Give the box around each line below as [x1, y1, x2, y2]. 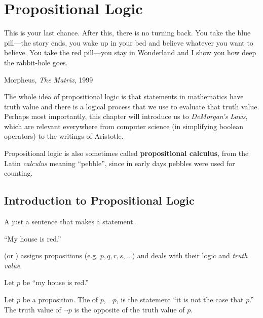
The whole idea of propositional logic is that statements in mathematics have [4, 91, 244, 102]
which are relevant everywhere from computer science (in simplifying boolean [4, 121, 244, 131]
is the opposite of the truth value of [74, 304, 185, 314]
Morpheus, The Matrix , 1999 [4, 74, 93, 85]
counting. [4, 168, 33, 178]
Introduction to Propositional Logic [4, 192, 195, 208]
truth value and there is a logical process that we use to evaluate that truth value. [4, 101, 259, 111]
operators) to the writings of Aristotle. [4, 131, 124, 141]
